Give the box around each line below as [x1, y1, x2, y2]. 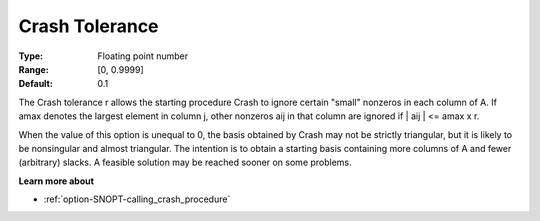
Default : [18, 78, 54, 90]
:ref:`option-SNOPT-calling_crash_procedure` [43, 193, 231, 205]
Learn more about [18, 175, 95, 187]
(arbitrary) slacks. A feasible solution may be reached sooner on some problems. [18, 156, 352, 169]
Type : [18, 50, 44, 62]
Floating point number [97, 50, 189, 62]
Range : [18, 63, 49, 75]
